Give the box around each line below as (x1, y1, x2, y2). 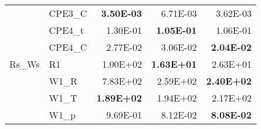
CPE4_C (49, 40, 87, 54)
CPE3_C (49, 6, 87, 20)
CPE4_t (49, 23, 84, 37)
